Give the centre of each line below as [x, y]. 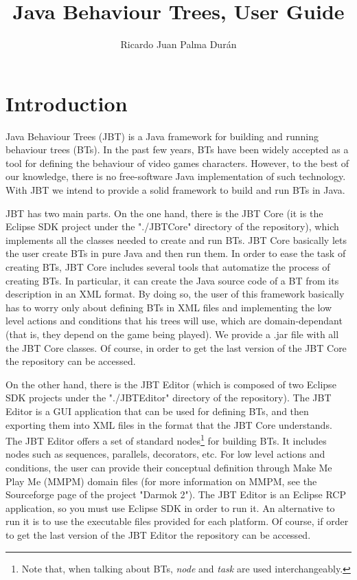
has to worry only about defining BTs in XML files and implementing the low [169, 307]
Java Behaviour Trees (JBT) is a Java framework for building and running [162, 136]
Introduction [67, 103]
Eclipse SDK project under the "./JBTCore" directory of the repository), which [172, 226]
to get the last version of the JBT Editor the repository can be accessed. [158, 534]
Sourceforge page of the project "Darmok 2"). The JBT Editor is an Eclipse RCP [176, 494]
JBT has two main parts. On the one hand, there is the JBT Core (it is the [164, 213]
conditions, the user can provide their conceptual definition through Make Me [169, 467]
